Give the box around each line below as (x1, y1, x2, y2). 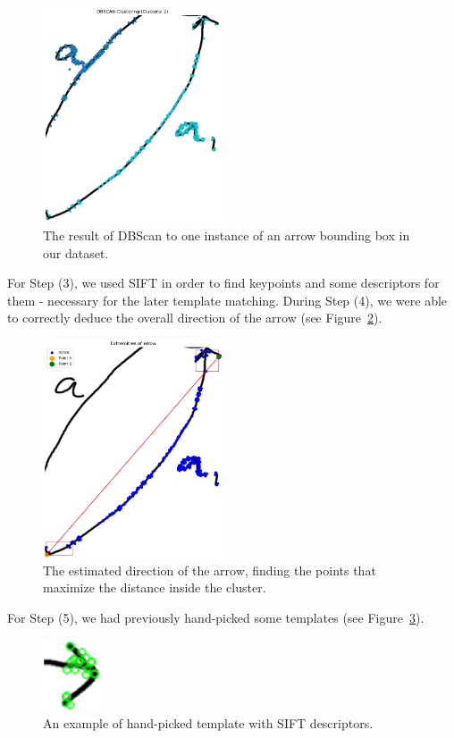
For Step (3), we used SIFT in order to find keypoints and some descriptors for (7, 273, 440, 292)
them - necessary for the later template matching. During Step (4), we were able (7, 290, 448, 309)
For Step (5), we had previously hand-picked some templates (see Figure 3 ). (7, 608, 425, 626)
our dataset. (43, 243, 109, 262)
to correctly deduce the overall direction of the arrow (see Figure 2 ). (7, 308, 383, 327)
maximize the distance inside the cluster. (43, 578, 266, 597)
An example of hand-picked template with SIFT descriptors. (43, 714, 374, 733)
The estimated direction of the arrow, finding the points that (43, 560, 376, 579)
